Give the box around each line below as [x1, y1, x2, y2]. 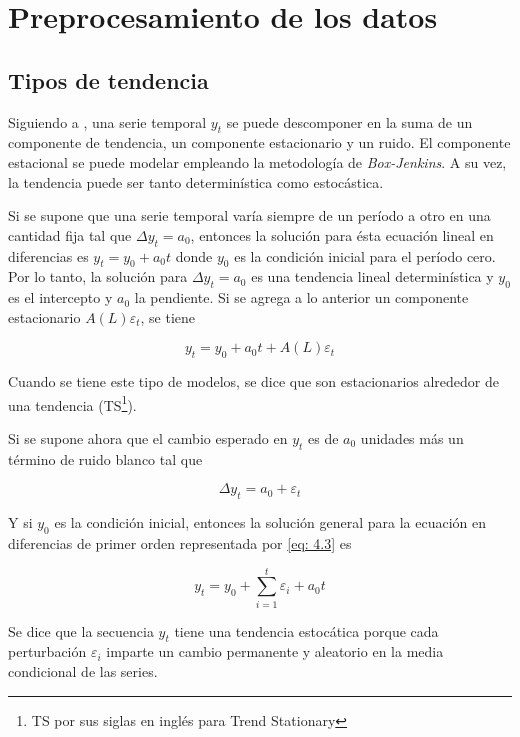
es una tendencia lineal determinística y [251, 266, 494, 287]
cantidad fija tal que [8, 224, 132, 245]
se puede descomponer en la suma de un [226, 111, 473, 132]
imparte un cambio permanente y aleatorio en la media [106, 641, 444, 662]
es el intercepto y [8, 287, 113, 308]
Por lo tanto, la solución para [8, 266, 188, 287]
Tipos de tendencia [8, 64, 209, 95]
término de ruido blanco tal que [8, 448, 203, 469]
